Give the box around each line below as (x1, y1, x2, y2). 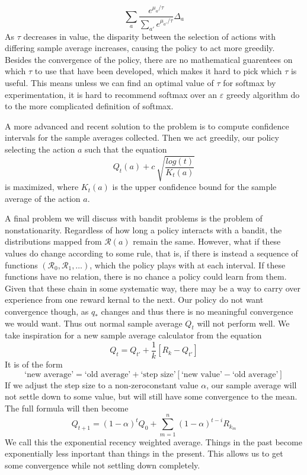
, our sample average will (206, 378, 297, 391)
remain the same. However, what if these (133, 235, 281, 248)
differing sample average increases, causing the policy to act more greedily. (5, 42, 275, 54)
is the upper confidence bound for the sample (112, 180, 277, 193)
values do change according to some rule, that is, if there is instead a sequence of (5, 247, 298, 259)
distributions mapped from (5, 235, 102, 248)
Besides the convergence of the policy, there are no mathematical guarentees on (5, 53, 293, 65)
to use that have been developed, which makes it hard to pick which (34, 65, 282, 77)
